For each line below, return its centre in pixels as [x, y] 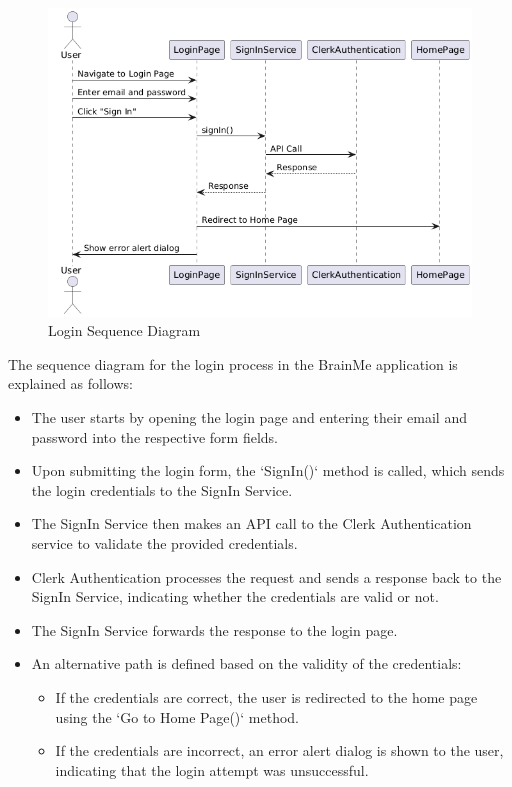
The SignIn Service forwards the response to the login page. [214, 629]
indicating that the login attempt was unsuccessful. [212, 769]
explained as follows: [70, 383]
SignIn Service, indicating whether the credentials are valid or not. [235, 596]
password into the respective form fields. [154, 436]
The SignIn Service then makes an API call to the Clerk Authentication [251, 523]
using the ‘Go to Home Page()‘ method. [177, 716]
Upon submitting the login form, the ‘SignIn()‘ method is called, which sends [268, 470]
